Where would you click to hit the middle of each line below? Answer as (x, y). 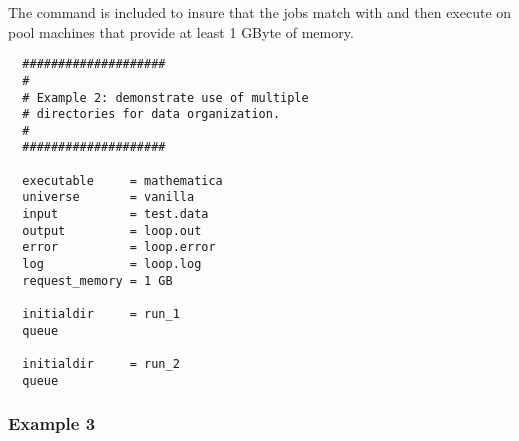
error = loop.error (119, 247)
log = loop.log (112, 264)
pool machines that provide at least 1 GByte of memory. (181, 31)
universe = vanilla (108, 197)
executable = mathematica (122, 180)
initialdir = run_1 (101, 314)
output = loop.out (112, 230)
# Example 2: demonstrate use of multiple (165, 97)
